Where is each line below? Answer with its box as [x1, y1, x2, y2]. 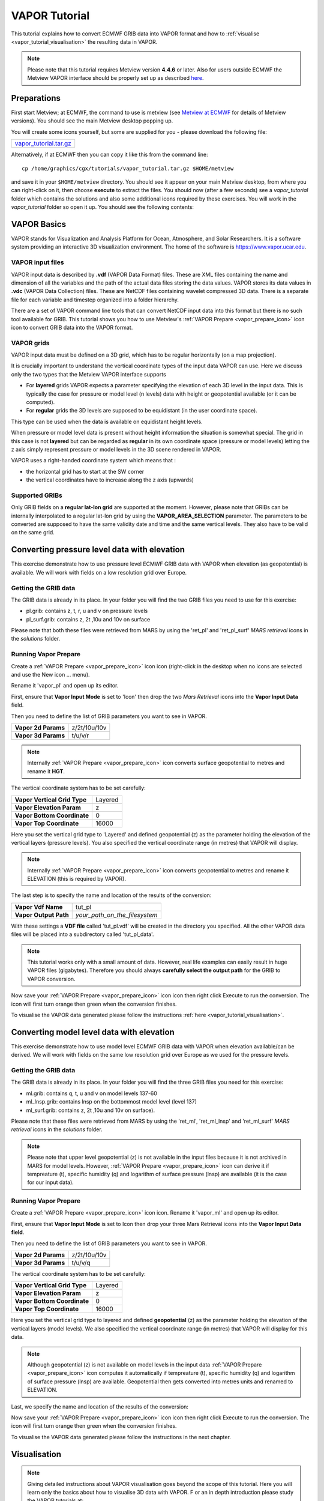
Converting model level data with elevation [11, 1027, 175, 1037]
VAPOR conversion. [27, 975, 76, 982]
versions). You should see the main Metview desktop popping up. [11, 117, 173, 124]
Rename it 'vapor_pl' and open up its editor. [11, 682, 119, 689]
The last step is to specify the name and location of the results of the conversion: [11, 892, 212, 899]
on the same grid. [11, 529, 55, 536]
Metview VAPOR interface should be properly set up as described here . [27, 74, 204, 82]
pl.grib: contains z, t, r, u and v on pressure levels [26, 607, 148, 615]
